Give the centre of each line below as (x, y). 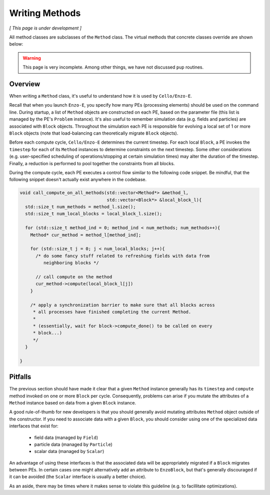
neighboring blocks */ (71, 263)
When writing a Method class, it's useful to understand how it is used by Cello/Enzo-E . (100, 96)
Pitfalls (20, 377)
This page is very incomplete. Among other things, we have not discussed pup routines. (113, 67)
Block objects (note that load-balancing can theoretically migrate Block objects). (94, 133)
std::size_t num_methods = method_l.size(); (80, 207)
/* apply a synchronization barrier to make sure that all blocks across (122, 305)
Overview (25, 84)
